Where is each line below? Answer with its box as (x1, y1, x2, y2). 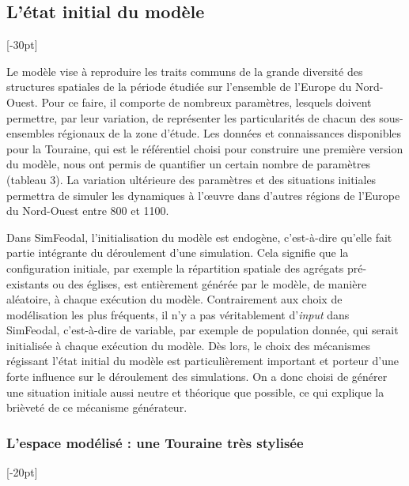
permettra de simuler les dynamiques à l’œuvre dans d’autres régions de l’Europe (6, 186, 400, 203)
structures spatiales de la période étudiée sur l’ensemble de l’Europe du (6, 78, 352, 95)
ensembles (6, 125, 55, 141)
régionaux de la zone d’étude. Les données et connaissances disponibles (58, 125, 402, 141)
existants (6, 275, 49, 292)
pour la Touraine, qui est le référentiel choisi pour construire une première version (6, 140, 403, 156)
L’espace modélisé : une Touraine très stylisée (6, 432, 304, 452)
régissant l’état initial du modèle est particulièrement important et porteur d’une (6, 352, 399, 369)
